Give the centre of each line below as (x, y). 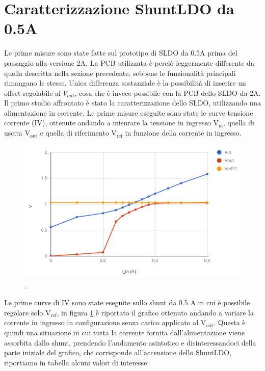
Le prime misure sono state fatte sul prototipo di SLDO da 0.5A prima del (121, 53)
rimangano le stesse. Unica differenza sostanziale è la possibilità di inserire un (125, 83)
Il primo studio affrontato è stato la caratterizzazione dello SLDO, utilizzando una (132, 103)
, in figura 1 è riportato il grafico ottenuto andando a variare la (155, 312)
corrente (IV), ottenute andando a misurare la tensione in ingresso (108, 123)
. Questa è (230, 322)
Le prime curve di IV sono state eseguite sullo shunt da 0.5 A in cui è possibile (127, 302)
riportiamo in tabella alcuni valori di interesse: (77, 362)
